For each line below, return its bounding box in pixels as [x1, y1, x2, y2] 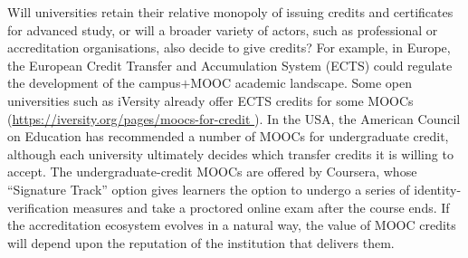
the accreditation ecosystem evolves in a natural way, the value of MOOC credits [7, 215, 456, 234]
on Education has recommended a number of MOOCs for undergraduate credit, [7, 127, 449, 146]
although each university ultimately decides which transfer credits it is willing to [7, 144, 454, 163]
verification [7, 197, 69, 216]
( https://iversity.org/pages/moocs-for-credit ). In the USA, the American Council [7, 109, 461, 128]
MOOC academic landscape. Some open [190, 73, 412, 92]
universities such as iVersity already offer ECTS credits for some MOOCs [7, 91, 414, 110]
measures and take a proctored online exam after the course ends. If [72, 197, 450, 216]
